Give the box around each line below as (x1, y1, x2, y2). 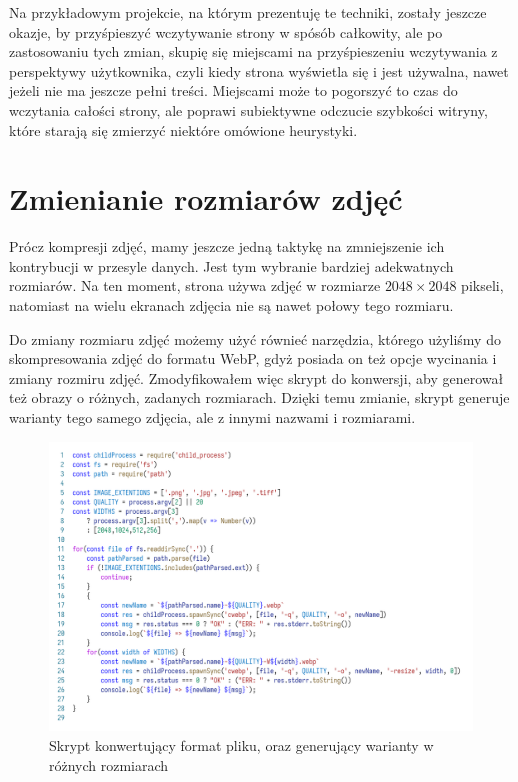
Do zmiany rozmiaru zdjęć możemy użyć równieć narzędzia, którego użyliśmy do (9, 328, 501, 349)
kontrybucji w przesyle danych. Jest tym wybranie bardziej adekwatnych (9, 255, 454, 276)
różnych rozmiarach (49, 754, 169, 775)
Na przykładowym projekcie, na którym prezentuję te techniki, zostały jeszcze (9, 2, 487, 22)
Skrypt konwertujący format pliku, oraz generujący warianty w (49, 735, 434, 756)
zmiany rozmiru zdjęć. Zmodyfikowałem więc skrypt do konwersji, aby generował (9, 367, 504, 388)
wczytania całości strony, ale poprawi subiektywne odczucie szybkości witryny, (9, 99, 488, 120)
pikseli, (461, 275, 504, 296)
